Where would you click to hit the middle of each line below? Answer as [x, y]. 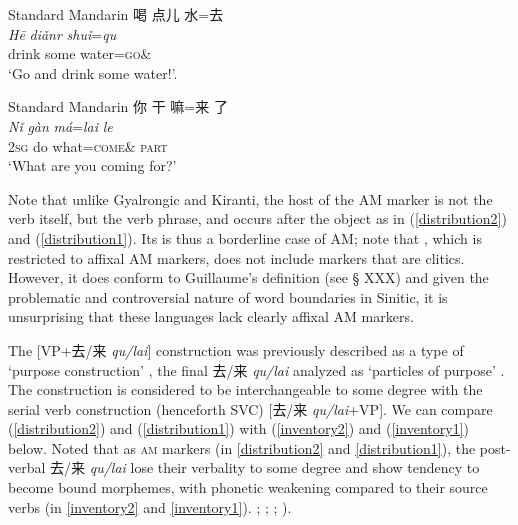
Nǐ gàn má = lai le [60, 125]
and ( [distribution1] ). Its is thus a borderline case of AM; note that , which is [245, 237]
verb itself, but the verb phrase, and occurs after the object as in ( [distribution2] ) [257, 218]
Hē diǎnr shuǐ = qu [62, 33]
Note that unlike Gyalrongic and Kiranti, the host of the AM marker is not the [250, 198]
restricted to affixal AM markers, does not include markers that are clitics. [236, 257]
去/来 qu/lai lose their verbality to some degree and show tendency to [265, 467]
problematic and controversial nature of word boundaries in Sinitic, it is [228, 296]
